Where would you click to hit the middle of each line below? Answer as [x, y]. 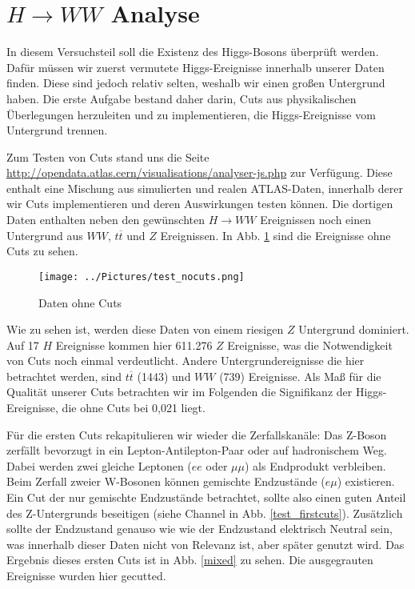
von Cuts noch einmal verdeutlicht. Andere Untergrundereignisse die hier [186, 361]
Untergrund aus [45, 235]
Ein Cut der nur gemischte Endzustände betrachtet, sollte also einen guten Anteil [206, 497]
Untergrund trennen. [57, 130]
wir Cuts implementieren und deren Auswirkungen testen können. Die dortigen [200, 204]
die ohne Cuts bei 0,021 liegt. [134, 408]
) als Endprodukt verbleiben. [315, 465]
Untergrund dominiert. [354, 329]
